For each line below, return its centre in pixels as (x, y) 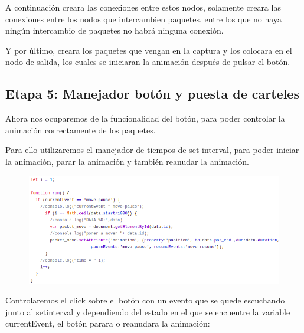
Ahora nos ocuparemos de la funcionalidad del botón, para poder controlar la (145, 118)
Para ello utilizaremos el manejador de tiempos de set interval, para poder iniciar (152, 150)
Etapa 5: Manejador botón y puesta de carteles (152, 94)
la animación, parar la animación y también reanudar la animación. (127, 161)
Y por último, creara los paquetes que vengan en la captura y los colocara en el (149, 50)
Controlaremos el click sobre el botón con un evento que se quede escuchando (145, 300)
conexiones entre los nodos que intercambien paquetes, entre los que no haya (143, 19)
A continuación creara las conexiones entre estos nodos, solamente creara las (143, 7)
